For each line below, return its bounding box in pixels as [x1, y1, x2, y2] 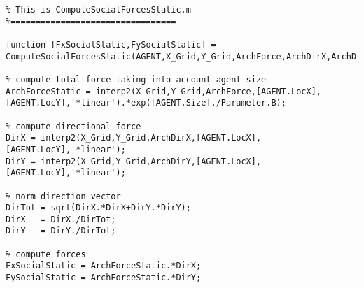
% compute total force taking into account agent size [6, 74, 267, 85]
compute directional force [15, 121, 141, 131]
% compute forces [6, 249, 86, 259]
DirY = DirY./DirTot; [6, 226, 116, 236]
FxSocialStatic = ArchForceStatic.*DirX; [6, 261, 202, 271]
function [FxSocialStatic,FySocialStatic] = [6, 39, 216, 50]
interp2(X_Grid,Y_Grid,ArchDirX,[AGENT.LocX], [41, 133, 262, 143]
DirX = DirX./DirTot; [6, 214, 116, 224]
